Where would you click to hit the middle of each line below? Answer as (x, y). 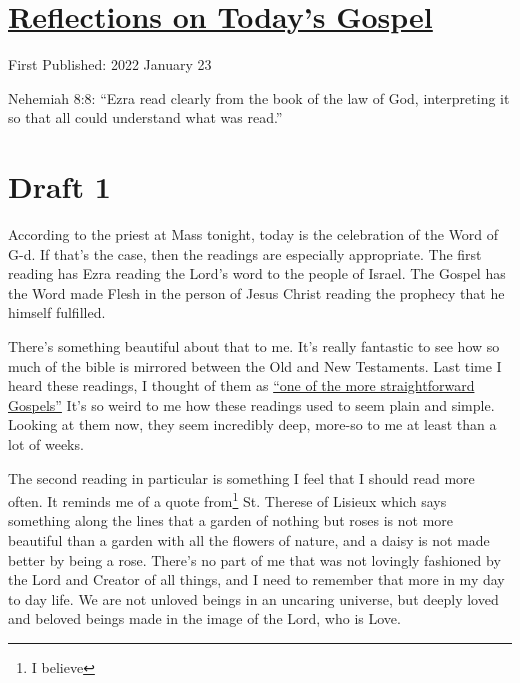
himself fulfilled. (57, 312)
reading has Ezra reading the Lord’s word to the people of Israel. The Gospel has (257, 273)
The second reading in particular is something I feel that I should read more (241, 477)
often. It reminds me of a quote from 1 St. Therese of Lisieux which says (227, 499)
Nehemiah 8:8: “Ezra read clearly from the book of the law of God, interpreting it (259, 97)
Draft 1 (59, 186)
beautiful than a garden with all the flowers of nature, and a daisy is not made (249, 540)
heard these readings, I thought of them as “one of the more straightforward (241, 385)
